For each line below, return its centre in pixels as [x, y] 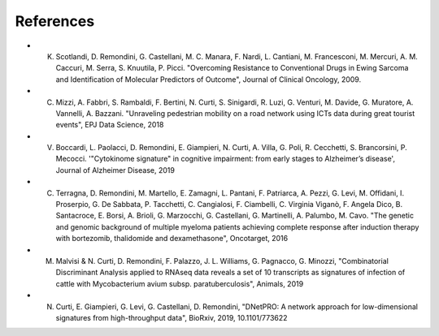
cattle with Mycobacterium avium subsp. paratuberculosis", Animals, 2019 [180, 283]
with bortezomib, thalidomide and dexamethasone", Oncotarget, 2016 [172, 239]
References [55, 21]
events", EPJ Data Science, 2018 [110, 125]
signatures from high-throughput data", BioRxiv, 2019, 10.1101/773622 [172, 317]
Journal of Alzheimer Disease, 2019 [115, 170]
